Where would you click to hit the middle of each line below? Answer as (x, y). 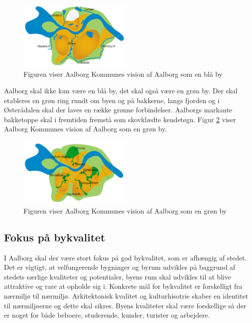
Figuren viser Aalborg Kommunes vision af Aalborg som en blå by (123, 74)
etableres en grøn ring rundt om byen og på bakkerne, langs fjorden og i (112, 100)
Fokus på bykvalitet (55, 237)
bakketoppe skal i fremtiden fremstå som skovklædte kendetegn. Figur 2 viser (120, 119)
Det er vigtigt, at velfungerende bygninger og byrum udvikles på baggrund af (120, 267)
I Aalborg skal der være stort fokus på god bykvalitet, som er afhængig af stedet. (126, 257)
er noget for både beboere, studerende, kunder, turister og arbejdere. (107, 315)
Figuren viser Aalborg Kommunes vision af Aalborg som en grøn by (125, 210)
